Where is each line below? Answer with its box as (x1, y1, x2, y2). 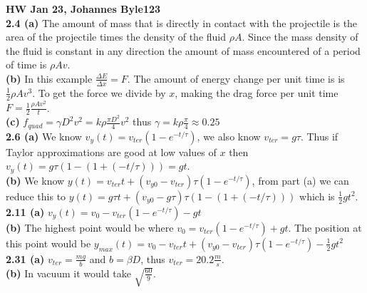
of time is (6, 57, 47, 72)
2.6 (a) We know (6, 128, 82, 143)
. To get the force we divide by (32, 85, 166, 100)
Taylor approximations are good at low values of (6, 144, 217, 159)
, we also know (197, 128, 261, 143)
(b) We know (6, 173, 65, 187)
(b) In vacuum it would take (6, 265, 131, 280)
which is (299, 188, 335, 203)
